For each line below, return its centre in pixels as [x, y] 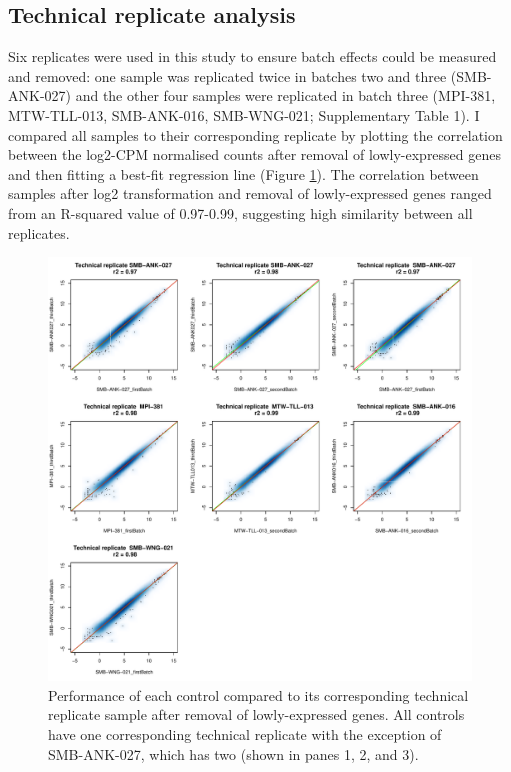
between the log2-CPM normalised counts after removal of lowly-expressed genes [255, 154]
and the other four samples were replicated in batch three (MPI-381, [285, 95]
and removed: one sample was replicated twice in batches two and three [227, 75]
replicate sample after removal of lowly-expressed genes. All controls [256, 714]
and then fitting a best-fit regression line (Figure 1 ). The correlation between [243, 173]
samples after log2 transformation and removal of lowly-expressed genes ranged [250, 193]
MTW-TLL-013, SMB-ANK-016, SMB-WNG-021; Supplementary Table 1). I [244, 114]
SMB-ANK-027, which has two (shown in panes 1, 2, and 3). [233, 753]
